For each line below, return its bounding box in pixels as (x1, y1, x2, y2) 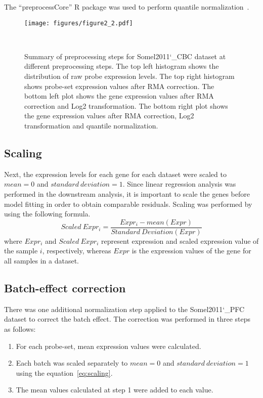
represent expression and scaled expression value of (101, 235, 259, 246)
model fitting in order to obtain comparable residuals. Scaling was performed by (4, 198, 252, 209)
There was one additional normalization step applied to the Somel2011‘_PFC (4, 303, 245, 314)
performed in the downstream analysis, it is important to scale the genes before (4, 188, 250, 199)
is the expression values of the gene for (131, 245, 251, 256)
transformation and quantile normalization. (24, 120, 158, 130)
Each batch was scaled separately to (16, 358, 128, 368)
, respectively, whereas (42, 245, 111, 256)
